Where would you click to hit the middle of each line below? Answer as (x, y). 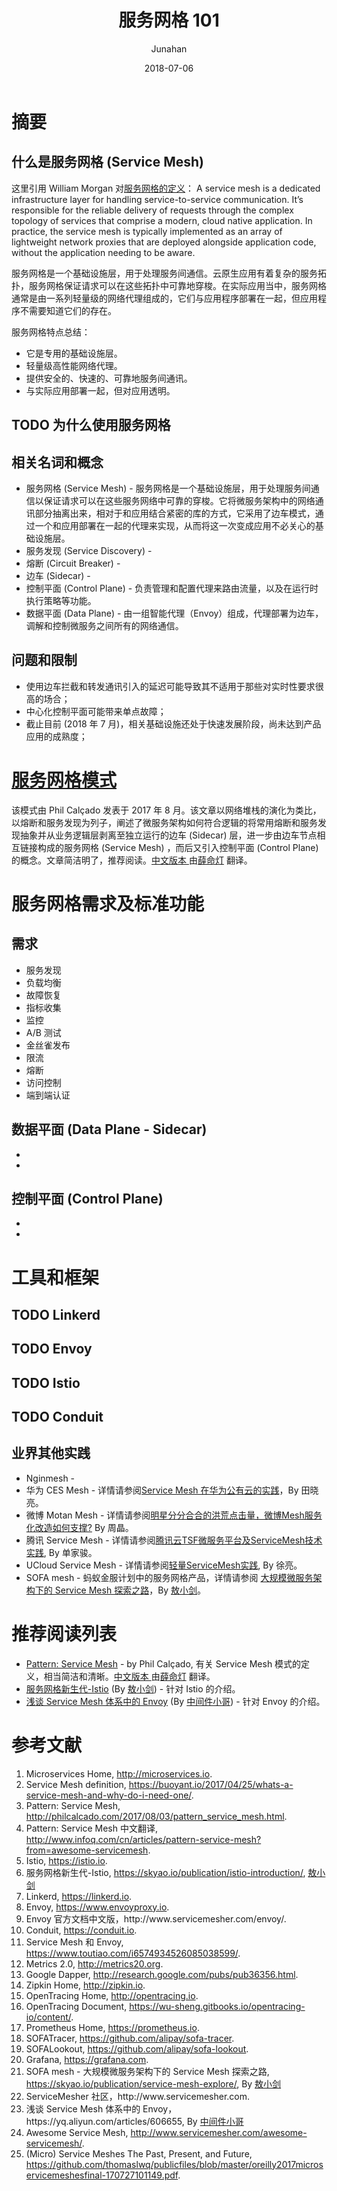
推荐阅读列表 (64, 1634)
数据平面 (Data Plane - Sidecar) (109, 1129)
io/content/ (48, 2017)
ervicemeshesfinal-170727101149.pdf (102, 2175)
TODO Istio (46, 1382)
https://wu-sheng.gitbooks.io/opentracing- (217, 2006)
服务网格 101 (169, 20)
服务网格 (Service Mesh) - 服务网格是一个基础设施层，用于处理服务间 (168, 488)
